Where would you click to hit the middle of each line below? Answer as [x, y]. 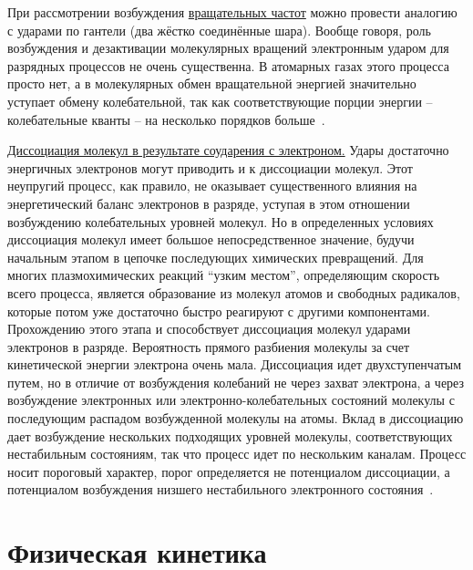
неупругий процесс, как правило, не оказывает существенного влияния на [212, 186]
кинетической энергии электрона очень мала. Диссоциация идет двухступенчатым [235, 364]
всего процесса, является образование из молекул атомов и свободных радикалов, [234, 292]
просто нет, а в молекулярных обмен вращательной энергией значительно [212, 83]
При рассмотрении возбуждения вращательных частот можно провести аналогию [232, 12]
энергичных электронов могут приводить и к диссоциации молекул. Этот [210, 167]
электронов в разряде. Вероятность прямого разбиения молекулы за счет [209, 346]
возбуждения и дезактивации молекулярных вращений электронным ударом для [228, 48]
